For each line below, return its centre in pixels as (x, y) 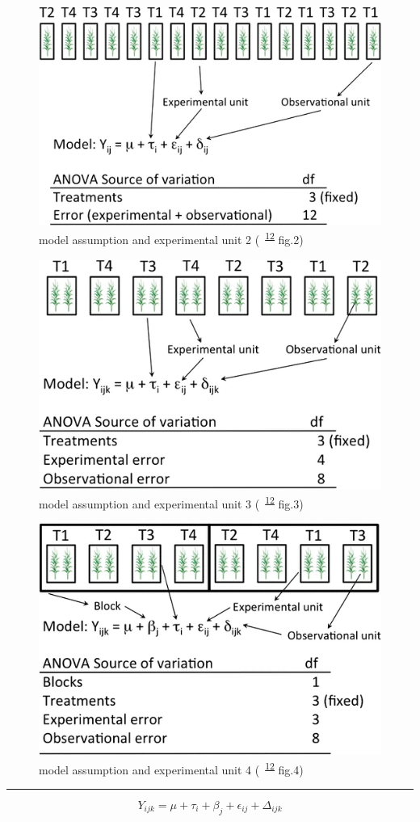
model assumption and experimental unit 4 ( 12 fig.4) (171, 768)
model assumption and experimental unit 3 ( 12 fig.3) (171, 502)
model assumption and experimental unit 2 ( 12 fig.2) (171, 238)
